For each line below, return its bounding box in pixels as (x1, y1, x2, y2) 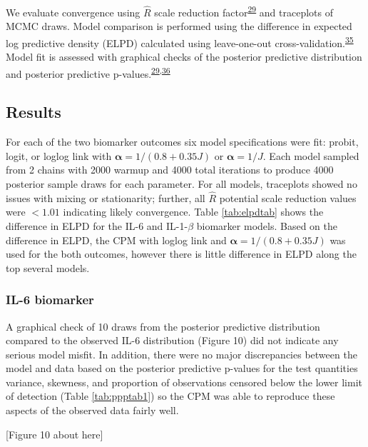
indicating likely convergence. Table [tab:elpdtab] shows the (63, 204, 324, 219)
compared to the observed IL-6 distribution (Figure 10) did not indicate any (6, 333, 339, 348)
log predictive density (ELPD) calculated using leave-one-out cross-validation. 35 (6, 33, 354, 50)
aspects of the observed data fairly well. (6, 403, 179, 418)
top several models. (6, 260, 90, 275)
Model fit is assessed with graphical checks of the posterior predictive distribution (6, 49, 362, 64)
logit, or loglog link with (6, 148, 112, 163)
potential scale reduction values (219, 190, 357, 205)
